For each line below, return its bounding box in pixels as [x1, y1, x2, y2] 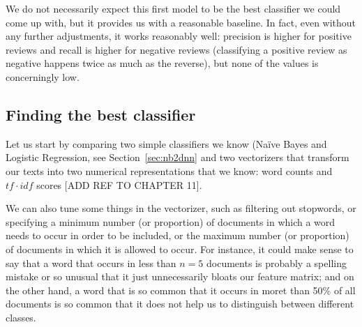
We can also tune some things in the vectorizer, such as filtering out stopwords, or [6, 201, 356, 215]
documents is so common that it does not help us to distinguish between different [6, 296, 354, 311]
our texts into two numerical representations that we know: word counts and [6, 163, 333, 178]
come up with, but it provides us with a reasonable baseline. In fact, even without [6, 15, 356, 29]
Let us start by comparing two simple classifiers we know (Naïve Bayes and [6, 136, 327, 151]
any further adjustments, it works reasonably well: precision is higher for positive [6, 29, 352, 43]
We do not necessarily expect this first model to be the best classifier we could [6, 1, 341, 15]
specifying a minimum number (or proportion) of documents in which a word [6, 214, 335, 229]
